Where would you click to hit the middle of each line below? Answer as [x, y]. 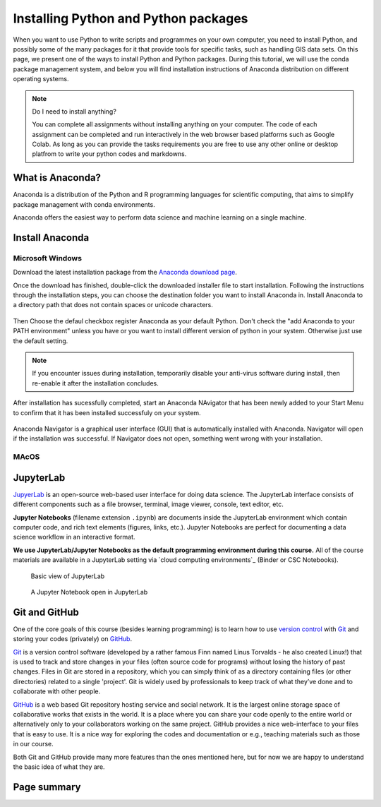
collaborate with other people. [57, 691]
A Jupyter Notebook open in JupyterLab [89, 592]
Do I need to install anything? [74, 111]
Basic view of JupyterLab [68, 576]
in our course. [34, 744]
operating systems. [41, 79]
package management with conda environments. [84, 204]
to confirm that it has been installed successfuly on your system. [107, 412]
